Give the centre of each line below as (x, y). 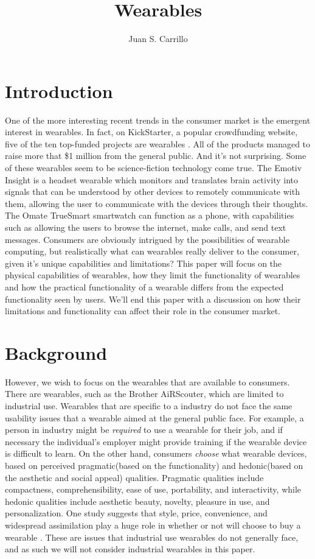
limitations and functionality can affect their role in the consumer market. (143, 311)
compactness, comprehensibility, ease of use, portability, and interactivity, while (153, 489)
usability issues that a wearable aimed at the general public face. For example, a (154, 417)
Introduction (59, 90)
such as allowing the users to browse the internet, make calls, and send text (146, 227)
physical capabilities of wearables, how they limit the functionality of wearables (153, 275)
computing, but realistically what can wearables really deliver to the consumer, (152, 251)
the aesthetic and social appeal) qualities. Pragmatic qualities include (134, 477)
